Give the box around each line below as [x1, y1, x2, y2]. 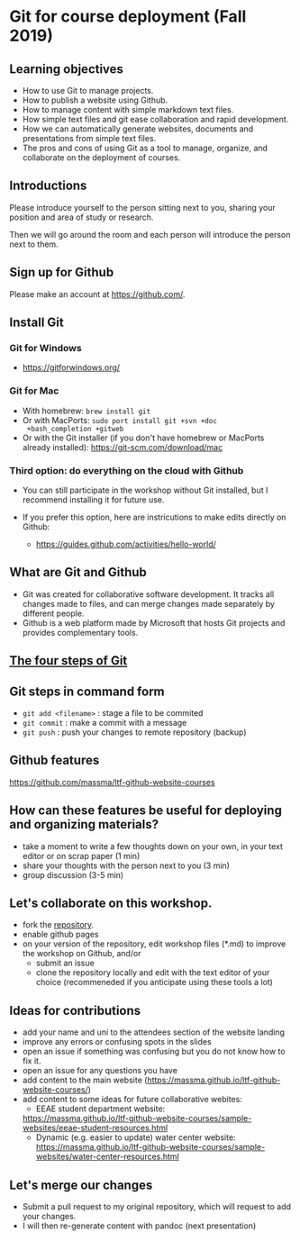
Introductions [9, 178, 87, 194]
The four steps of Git [9, 653, 128, 668]
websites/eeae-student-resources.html [22, 1123, 168, 1134]
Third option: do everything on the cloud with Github [9, 464, 244, 476]
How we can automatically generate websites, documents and [22, 123, 254, 134]
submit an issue [35, 957, 95, 969]
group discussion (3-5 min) [22, 869, 124, 880]
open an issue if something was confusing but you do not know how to [22, 1046, 286, 1057]
